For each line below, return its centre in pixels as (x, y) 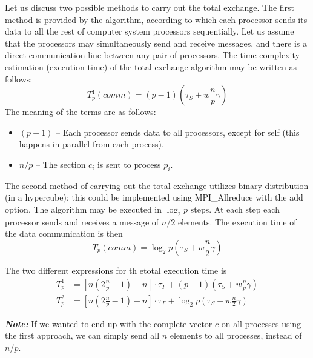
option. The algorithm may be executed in (84, 209)
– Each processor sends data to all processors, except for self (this (178, 132)
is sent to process (129, 164)
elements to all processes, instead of (236, 335)
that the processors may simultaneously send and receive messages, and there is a (156, 43)
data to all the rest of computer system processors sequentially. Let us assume (150, 31)
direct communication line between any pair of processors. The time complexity (152, 55)
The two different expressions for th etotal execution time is (116, 270)
